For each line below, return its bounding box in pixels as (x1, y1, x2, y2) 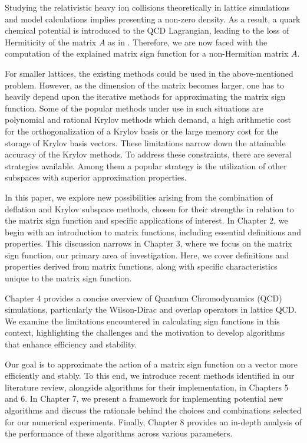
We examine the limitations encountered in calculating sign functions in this (5, 314, 280, 327)
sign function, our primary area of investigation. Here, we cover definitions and (5, 248, 289, 261)
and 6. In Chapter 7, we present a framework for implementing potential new (5, 392, 283, 405)
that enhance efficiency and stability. (5, 338, 137, 350)
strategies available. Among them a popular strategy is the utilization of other (5, 159, 287, 172)
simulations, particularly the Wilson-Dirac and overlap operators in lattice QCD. (5, 303, 297, 316)
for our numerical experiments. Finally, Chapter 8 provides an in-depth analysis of (5, 415, 302, 428)
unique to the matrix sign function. (5, 272, 132, 284)
